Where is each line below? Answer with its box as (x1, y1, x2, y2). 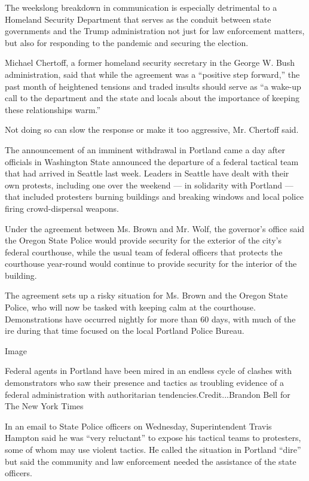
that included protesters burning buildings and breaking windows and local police (5, 190, 304, 203)
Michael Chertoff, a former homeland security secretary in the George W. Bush (5, 56, 295, 69)
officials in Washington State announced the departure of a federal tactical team (5, 155, 299, 168)
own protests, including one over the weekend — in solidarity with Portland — (5, 178, 293, 191)
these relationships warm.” (5, 103, 101, 115)
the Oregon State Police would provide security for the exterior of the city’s (5, 234, 282, 246)
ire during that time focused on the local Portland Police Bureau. (5, 324, 244, 337)
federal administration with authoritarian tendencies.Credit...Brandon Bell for (5, 388, 290, 400)
